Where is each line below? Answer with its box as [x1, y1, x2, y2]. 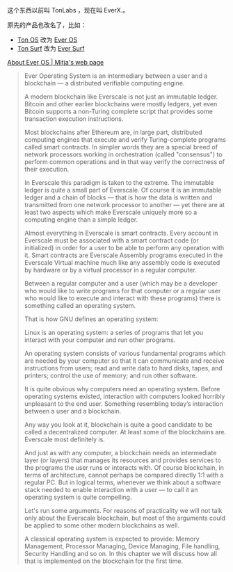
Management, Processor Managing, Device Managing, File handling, [24, 542, 220, 550]
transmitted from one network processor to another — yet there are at [24, 201, 225, 209]
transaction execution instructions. [24, 115, 124, 123]
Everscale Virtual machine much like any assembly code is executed [24, 259, 220, 266]
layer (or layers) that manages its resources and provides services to [24, 456, 221, 464]
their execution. [24, 165, 70, 173]
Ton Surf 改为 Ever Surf [17, 44, 85, 52]
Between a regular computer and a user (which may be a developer [24, 279, 218, 287]
